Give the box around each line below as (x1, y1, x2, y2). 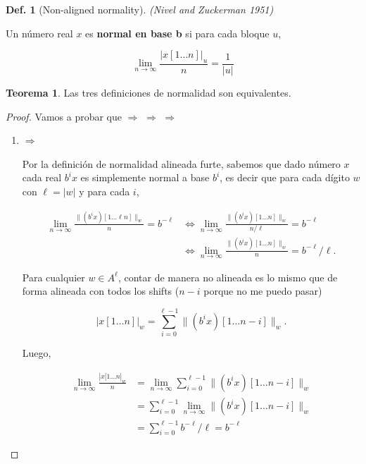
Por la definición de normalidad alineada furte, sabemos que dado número (22, 156, 341, 171)
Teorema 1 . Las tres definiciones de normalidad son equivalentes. (6, 85, 291, 100)
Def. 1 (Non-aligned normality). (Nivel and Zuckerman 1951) (6, 2, 274, 16)
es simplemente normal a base (80, 170, 210, 185)
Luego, (22, 346, 51, 360)
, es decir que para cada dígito (220, 170, 350, 185)
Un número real (6, 25, 73, 40)
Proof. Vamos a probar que (6, 109, 122, 123)
